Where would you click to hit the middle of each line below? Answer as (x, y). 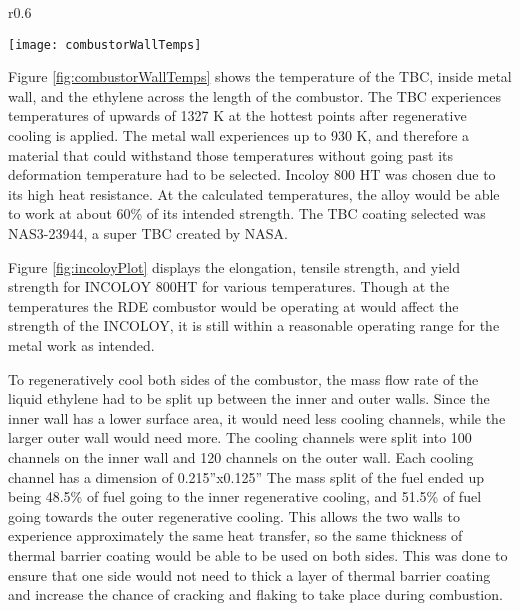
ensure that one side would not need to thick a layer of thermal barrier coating (249, 574)
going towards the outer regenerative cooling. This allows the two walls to (234, 515)
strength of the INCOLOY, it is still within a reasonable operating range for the (254, 325)
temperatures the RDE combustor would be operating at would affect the (233, 305)
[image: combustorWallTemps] (105, 44)
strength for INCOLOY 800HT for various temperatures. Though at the (229, 286)
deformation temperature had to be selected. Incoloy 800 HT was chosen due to (252, 174)
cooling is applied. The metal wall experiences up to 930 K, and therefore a (239, 135)
